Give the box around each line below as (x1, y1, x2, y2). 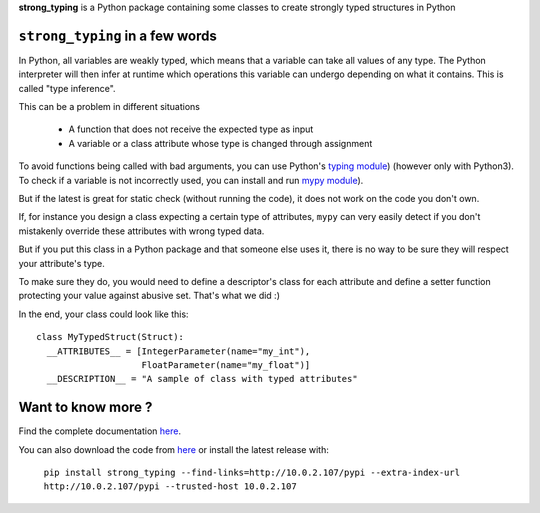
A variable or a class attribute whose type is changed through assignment (68, 137, 373, 149)
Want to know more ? (18, 399, 153, 416)
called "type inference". (18, 82, 116, 94)
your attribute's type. (18, 257, 105, 269)
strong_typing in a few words (18, 27, 217, 44)
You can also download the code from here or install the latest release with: (18, 443, 329, 455)
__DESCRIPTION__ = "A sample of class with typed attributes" (46, 373, 359, 385)
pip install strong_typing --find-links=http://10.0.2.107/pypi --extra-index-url (43, 467, 460, 479)
